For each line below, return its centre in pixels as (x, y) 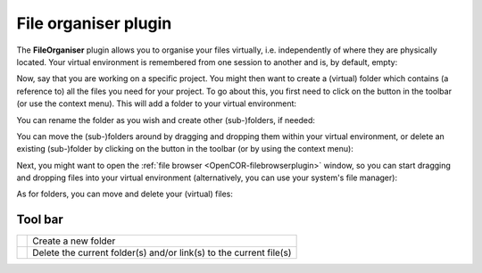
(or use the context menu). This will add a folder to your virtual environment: (157, 103)
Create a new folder (74, 241)
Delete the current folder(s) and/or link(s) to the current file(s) (162, 252)
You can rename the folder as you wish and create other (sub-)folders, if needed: (166, 120)
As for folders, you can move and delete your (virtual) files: (125, 194)
